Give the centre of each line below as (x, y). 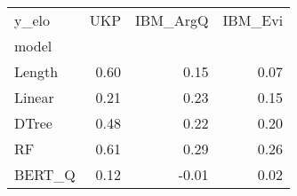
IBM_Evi (253, 20)
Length (36, 71)
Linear (34, 97)
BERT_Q (45, 174)
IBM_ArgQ (172, 20)
